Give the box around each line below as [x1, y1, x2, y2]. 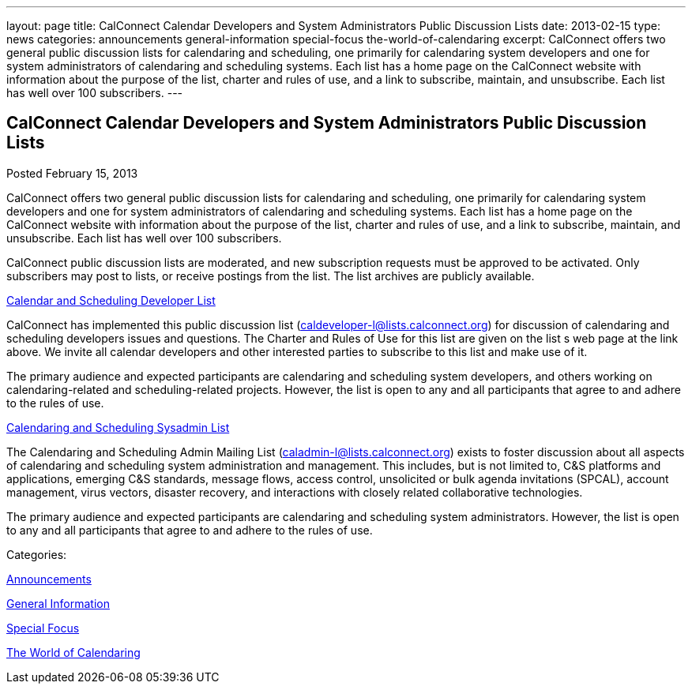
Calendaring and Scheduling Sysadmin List [6, 420, 230, 434]
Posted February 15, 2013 [6, 166, 138, 180]
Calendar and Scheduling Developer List [6, 293, 216, 307]
